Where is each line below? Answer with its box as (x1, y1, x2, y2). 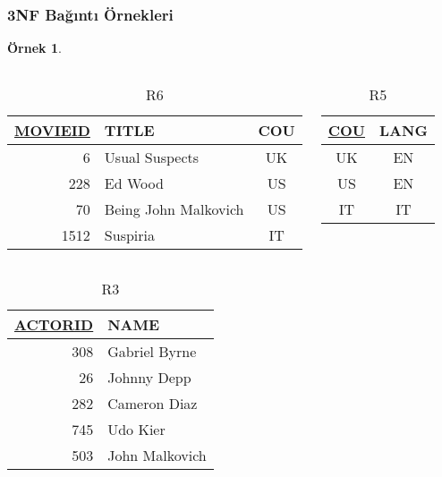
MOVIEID (14, 119, 90, 141)
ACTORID (14, 313, 94, 335)
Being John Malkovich (104, 198, 244, 219)
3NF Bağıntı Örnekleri (7, 3, 174, 25)
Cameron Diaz (107, 392, 198, 413)
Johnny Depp (107, 366, 191, 388)
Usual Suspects (104, 146, 200, 167)
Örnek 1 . (7, 38, 62, 57)
